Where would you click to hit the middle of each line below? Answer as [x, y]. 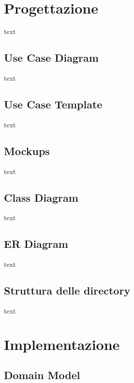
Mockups [27, 150]
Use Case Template [53, 104]
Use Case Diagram [51, 58]
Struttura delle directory [67, 290]
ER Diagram [36, 244]
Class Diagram [41, 197]
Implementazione [62, 344]
